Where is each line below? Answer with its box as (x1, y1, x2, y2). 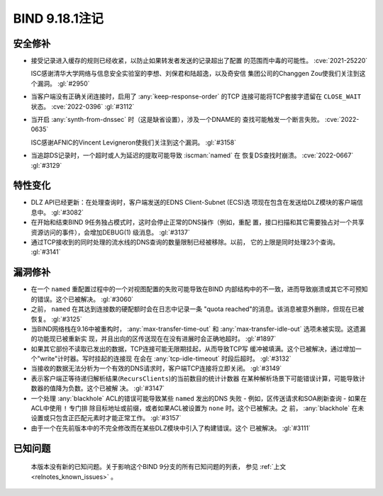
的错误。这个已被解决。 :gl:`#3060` (30, 295, 134, 303)
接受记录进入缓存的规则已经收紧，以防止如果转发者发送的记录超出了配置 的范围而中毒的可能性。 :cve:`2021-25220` (30, 57, 368, 65)
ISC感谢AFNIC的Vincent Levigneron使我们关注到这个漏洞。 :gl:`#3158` (30, 138, 237, 147)
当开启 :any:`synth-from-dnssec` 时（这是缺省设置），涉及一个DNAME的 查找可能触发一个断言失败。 (30, 115, 324, 124)
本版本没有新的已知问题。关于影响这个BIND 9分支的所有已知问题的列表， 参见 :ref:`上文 (30, 463, 287, 471)
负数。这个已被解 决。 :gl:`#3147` (67, 384, 165, 393)
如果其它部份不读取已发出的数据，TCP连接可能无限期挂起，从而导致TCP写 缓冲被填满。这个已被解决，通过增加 (30, 344, 356, 353)
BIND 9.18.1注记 (13, 11, 104, 26)
